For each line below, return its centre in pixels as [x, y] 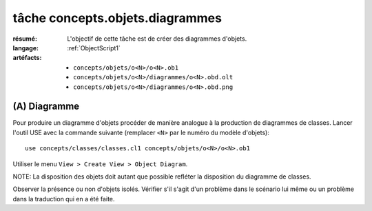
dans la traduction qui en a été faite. [64, 199]
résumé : [25, 39]
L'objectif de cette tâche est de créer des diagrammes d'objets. [157, 39]
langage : [26, 48]
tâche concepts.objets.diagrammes [117, 18]
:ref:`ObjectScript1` [94, 48]
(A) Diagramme [46, 107]
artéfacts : [27, 58]
